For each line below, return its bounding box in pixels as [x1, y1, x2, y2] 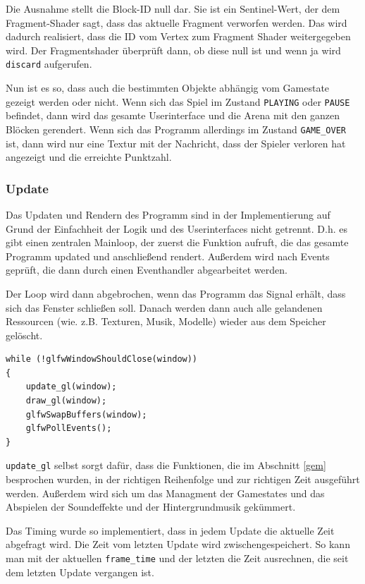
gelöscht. [6, 327, 43, 342]
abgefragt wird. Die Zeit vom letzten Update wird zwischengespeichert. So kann [6, 537, 350, 552]
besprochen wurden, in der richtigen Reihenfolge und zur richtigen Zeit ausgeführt [6, 472, 360, 487]
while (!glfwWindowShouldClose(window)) [6, 354, 198, 365]
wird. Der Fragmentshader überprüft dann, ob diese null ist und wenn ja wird [6, 42, 341, 57]
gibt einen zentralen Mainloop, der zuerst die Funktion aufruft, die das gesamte [6, 235, 349, 250]
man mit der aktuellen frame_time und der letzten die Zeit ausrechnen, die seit [6, 551, 349, 566]
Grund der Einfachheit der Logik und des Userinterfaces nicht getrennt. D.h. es [6, 221, 348, 236]
